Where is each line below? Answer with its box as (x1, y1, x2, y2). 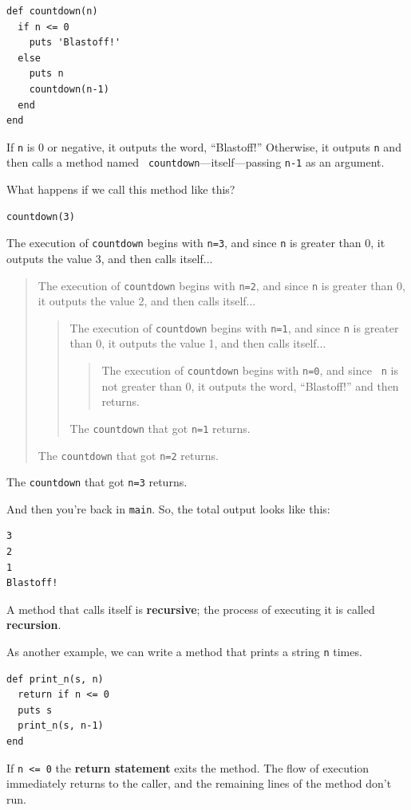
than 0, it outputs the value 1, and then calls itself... (69, 335, 326, 352)
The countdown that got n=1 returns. (69, 419, 251, 436)
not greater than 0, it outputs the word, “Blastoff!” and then (101, 377, 399, 394)
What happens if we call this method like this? (6, 181, 235, 198)
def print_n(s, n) (6, 673, 104, 685)
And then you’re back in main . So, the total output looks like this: (6, 500, 330, 517)
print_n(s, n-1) (18, 720, 104, 732)
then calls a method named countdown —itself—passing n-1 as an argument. (6, 154, 385, 171)
